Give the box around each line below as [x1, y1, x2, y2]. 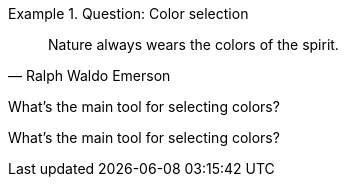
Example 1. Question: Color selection [8, 5, 249, 22]
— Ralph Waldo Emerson [8, 67, 171, 84]
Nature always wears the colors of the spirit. [48, 36, 339, 53]
